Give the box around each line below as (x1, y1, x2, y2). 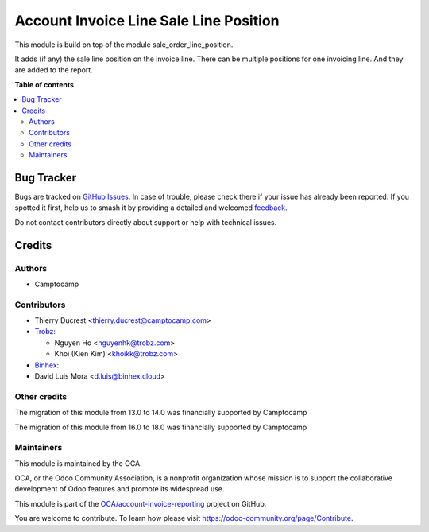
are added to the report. (14, 65, 93, 75)
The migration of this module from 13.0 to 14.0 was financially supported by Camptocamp (14, 408, 307, 417)
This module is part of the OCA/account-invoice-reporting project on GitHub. (14, 499, 267, 508)
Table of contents (14, 80, 75, 89)
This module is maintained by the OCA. (14, 458, 142, 468)
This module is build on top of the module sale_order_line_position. (14, 40, 234, 49)
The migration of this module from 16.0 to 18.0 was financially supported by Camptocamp (14, 422, 307, 432)
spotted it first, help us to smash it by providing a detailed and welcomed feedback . (14, 203, 288, 212)
